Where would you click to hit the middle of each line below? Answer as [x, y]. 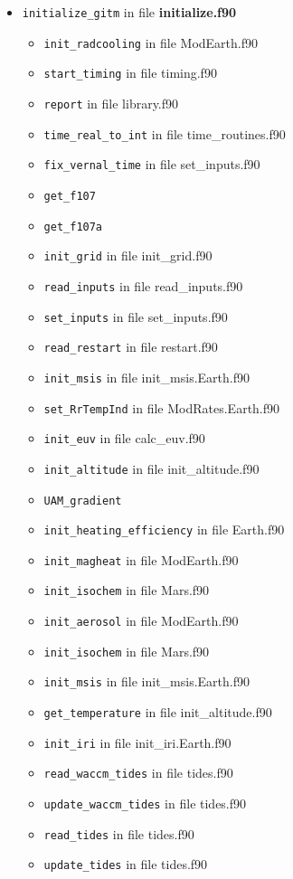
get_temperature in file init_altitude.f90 [158, 712]
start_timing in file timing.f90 [130, 73]
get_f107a [73, 227]
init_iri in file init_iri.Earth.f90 [137, 742]
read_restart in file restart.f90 [131, 347]
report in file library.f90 [111, 103]
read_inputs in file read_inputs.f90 [143, 285]
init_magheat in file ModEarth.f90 [141, 559]
